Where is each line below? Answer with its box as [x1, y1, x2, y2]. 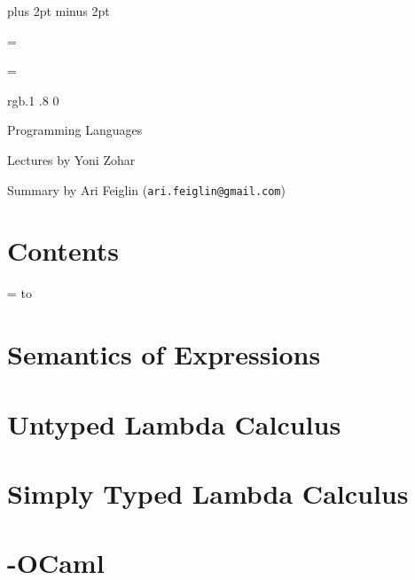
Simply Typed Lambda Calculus [7, 474, 409, 511]
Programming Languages [7, 121, 143, 139]
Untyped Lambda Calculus [7, 405, 341, 442]
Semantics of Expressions [7, 336, 321, 372]
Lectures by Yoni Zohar [7, 150, 136, 169]
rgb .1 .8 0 [7, 90, 59, 109]
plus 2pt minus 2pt [7, 2, 110, 20]
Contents [7, 232, 119, 269]
